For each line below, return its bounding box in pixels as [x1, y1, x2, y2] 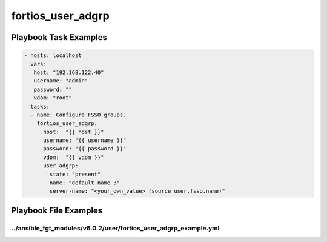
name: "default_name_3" [49, 180, 121, 186]
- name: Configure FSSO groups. [30, 111, 127, 118]
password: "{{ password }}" [43, 146, 127, 152]
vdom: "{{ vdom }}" [43, 153, 104, 161]
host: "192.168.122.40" [33, 69, 104, 76]
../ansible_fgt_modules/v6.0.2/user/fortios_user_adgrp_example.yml [11, 224, 220, 232]
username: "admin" [33, 78, 88, 84]
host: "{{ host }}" [43, 128, 104, 135]
